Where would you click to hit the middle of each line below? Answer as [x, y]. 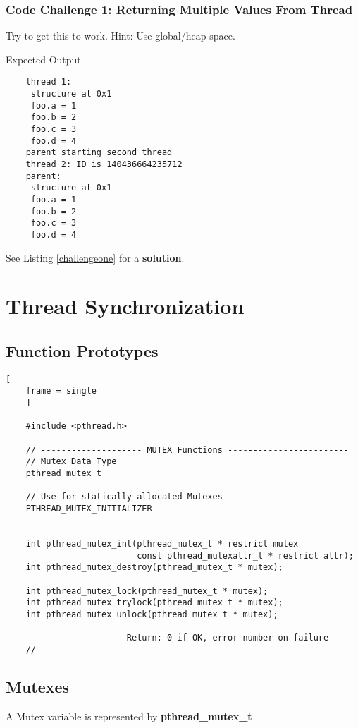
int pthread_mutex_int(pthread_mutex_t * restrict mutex [162, 544]
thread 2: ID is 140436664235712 [104, 164]
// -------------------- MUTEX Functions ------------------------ [187, 450]
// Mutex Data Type [71, 462]
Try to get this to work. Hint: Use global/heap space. [121, 36]
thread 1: [49, 82]
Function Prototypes [82, 350]
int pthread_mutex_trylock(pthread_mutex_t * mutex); [154, 603]
